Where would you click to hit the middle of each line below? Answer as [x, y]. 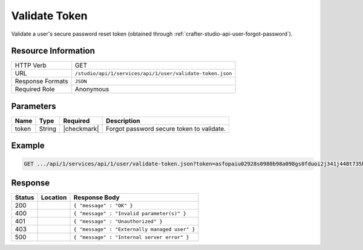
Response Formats [41, 82]
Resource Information [53, 51]
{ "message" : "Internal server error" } [132, 237]
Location [54, 197]
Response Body [97, 197]
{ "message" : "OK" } [103, 205]
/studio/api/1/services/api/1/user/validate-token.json [153, 73]
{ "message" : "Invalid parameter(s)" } [130, 213]
